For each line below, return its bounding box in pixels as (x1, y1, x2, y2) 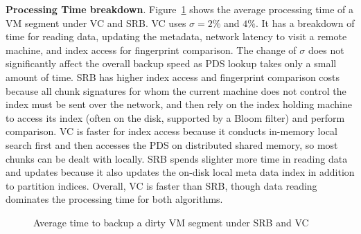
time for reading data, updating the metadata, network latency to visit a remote (6, 29, 347, 44)
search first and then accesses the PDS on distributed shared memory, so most (6, 137, 338, 152)
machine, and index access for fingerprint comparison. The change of (6, 42, 297, 57)
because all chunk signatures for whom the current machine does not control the (6, 83, 346, 98)
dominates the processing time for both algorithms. (6, 192, 223, 206)
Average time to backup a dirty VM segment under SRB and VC (33, 215, 309, 229)
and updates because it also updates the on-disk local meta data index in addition (6, 165, 355, 179)
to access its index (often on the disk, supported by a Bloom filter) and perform (6, 110, 345, 125)
